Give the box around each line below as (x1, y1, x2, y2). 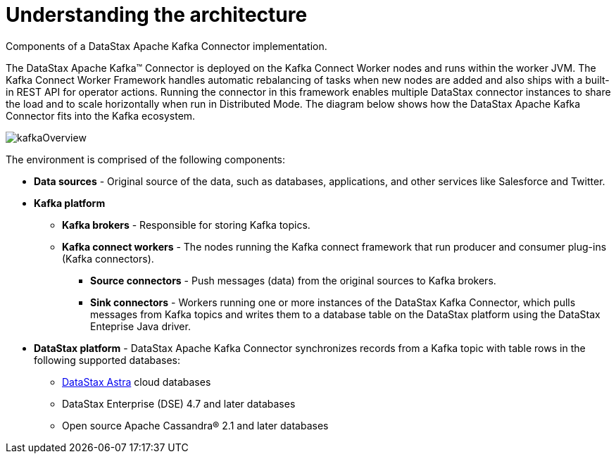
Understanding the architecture (6, 3, 308, 27)
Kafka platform (34, 196, 106, 209)
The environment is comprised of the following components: (6, 153, 286, 165)
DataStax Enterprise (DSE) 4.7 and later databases (62, 397, 296, 410)
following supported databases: (34, 353, 181, 366)
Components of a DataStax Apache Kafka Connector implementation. (6, 39, 327, 52)
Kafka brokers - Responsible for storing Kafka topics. (62, 218, 310, 231)
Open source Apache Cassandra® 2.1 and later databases (62, 419, 329, 432)
